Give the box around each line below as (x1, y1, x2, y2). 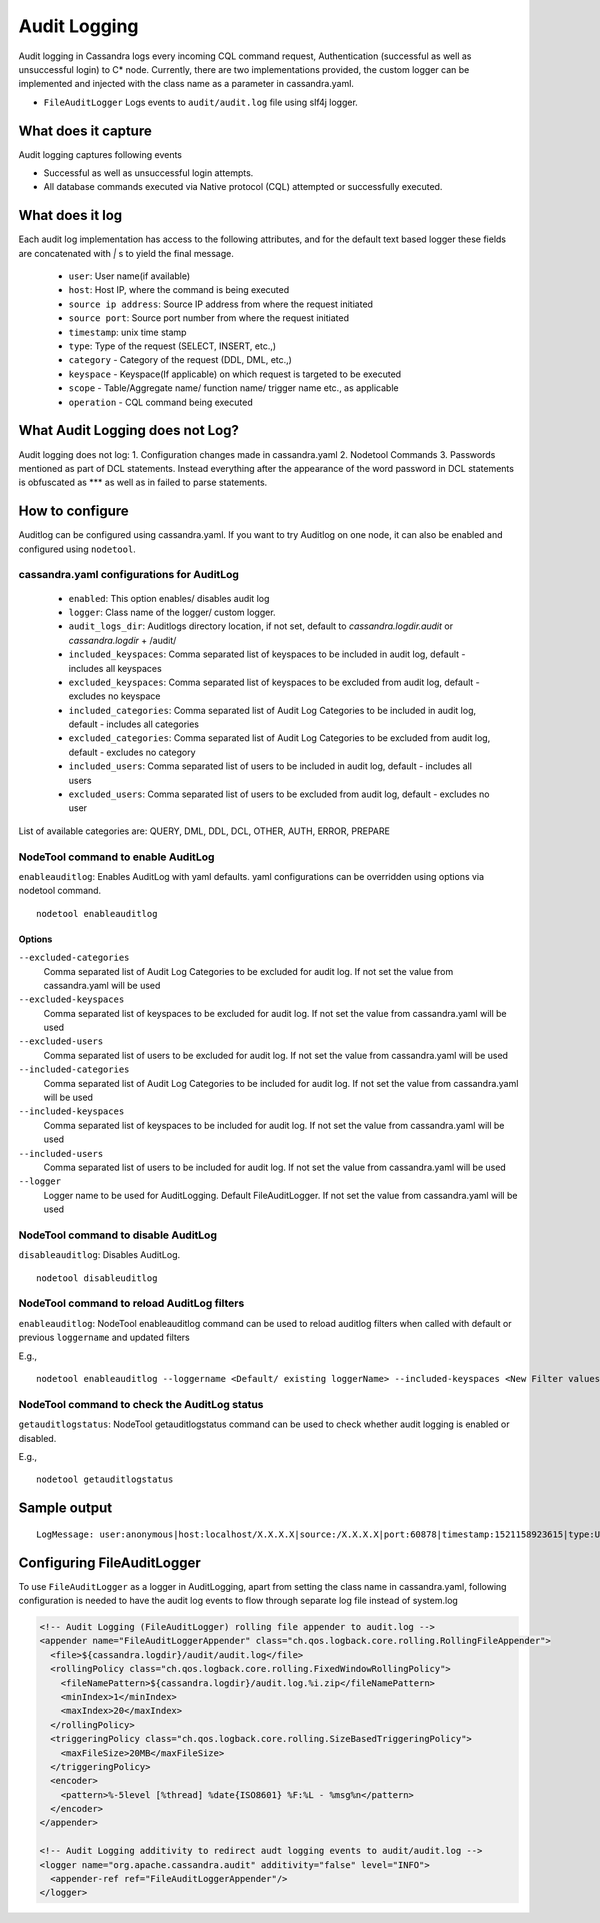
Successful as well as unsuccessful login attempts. (43, 167, 254, 179)
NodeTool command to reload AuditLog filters (18, 1296, 245, 1310)
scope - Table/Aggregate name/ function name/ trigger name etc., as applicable (68, 382, 399, 394)
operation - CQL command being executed (68, 396, 254, 408)
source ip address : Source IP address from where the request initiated (68, 298, 374, 310)
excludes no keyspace (68, 690, 161, 702)
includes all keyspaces (68, 662, 162, 674)
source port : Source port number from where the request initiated (68, 312, 350, 324)
